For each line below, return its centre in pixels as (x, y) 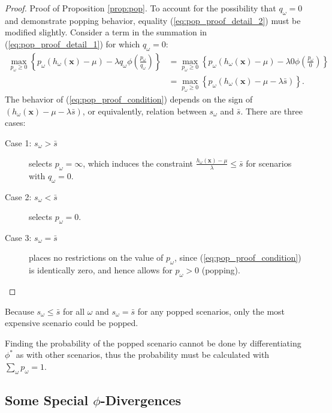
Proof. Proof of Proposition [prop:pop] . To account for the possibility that (141, 8)
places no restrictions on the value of (96, 257)
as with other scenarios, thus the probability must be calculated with (143, 355)
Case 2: (18, 196)
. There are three (271, 111)
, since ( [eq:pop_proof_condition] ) (238, 257)
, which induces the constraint (138, 163)
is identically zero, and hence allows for (101, 270)
